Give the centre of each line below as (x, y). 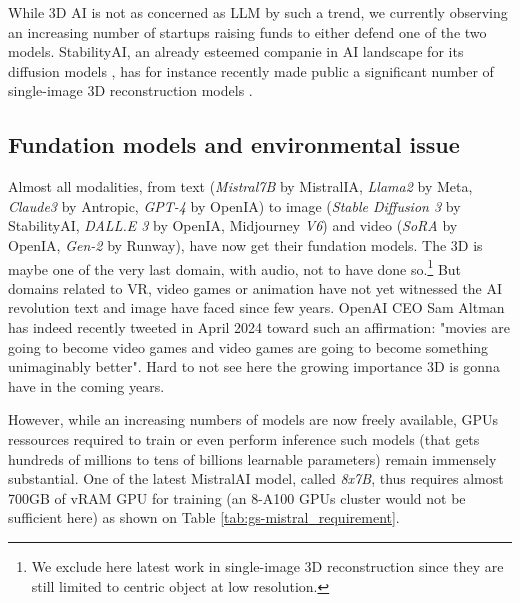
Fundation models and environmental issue (234, 144)
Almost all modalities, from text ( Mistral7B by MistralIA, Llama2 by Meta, (240, 186)
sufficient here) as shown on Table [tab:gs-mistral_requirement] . (204, 517)
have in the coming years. (86, 385)
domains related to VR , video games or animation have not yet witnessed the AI (255, 287)
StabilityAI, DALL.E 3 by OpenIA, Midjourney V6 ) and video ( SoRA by (233, 225)
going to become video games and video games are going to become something (248, 346)
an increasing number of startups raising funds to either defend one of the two (247, 31)
